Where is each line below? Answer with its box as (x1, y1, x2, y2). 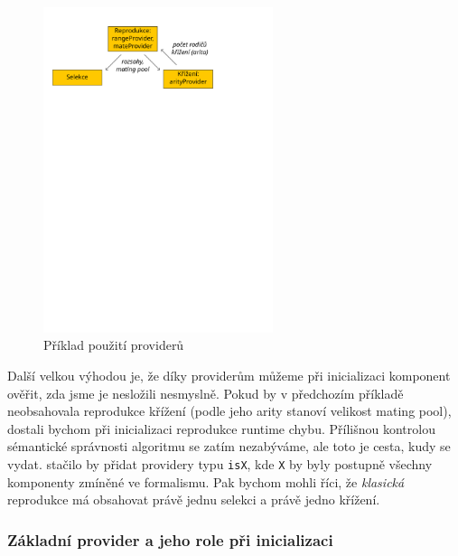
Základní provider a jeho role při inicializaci (7, 528, 333, 551)
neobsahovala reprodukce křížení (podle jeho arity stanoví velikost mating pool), (7, 401, 452, 420)
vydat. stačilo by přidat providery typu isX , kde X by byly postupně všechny (7, 454, 433, 473)
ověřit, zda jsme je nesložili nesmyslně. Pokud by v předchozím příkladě (7, 383, 404, 402)
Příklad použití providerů (43, 335, 184, 354)
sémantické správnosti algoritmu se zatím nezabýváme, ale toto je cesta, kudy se (7, 437, 451, 456)
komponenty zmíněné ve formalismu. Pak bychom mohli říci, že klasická (7, 472, 405, 491)
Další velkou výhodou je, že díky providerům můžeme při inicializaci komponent (7, 365, 451, 384)
